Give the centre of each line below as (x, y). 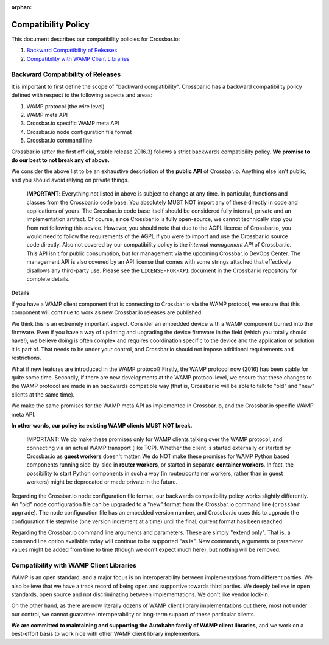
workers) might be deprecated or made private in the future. (102, 482)
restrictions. (27, 358)
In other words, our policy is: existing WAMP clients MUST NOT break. (102, 425)
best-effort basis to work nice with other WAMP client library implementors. (106, 634)
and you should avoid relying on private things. (70, 180)
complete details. (48, 279)
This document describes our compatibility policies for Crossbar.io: (96, 39)
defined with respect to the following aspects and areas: (82, 95)
